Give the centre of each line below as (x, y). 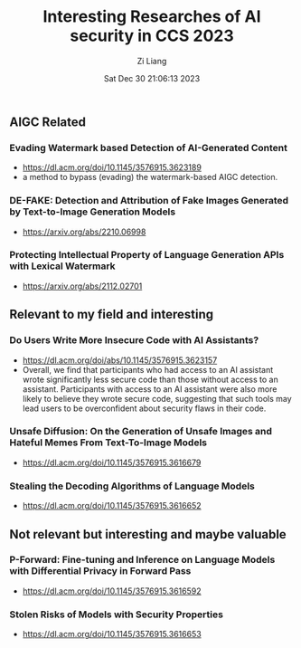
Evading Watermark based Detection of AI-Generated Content (148, 148)
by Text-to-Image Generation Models (93, 212)
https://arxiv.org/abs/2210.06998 (84, 232)
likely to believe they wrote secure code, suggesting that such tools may (157, 398)
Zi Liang (152, 61)
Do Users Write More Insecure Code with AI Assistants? (134, 340)
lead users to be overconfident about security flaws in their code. (144, 408)
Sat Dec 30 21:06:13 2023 (152, 78)
